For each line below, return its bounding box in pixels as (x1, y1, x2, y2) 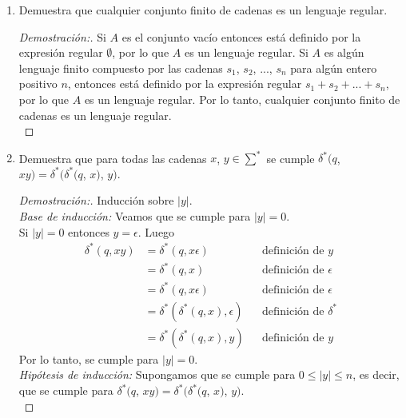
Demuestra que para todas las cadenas (18, 149, 207, 166)
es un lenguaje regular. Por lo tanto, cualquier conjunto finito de (84, 90, 400, 107)
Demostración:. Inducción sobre (18, 192, 174, 209)
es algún (324, 44, 364, 61)
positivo (18, 75, 58, 92)
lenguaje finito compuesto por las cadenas (18, 59, 223, 76)
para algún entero (290, 59, 377, 76)
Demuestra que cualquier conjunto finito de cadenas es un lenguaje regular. (18, 2, 388, 18)
